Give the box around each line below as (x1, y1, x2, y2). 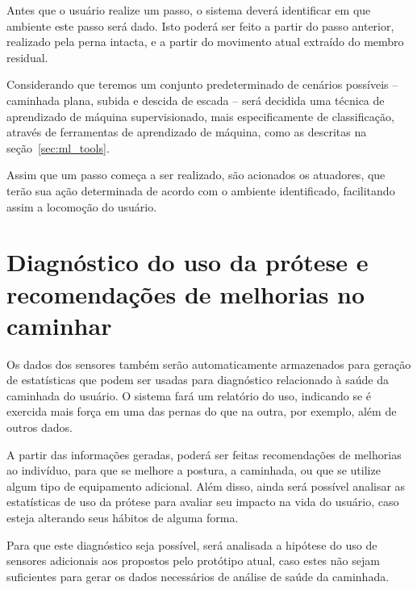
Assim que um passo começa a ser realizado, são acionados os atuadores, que (6, 166, 386, 183)
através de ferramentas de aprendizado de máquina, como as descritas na (6, 123, 367, 140)
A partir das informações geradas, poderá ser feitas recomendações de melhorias (6, 446, 402, 462)
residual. (6, 48, 48, 65)
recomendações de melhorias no (6, 277, 365, 310)
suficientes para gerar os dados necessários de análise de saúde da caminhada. (6, 567, 390, 584)
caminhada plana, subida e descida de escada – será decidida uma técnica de (6, 91, 385, 108)
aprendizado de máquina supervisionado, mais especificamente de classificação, (6, 107, 394, 124)
